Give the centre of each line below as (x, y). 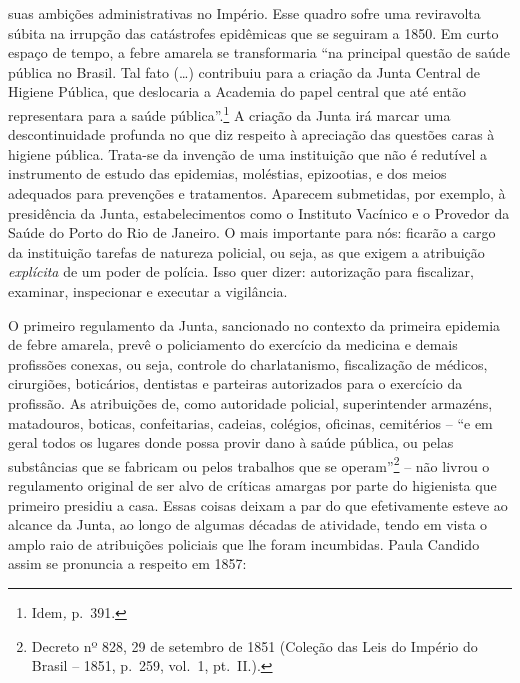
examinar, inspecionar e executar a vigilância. (148, 290)
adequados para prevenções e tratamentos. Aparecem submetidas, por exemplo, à (257, 193)
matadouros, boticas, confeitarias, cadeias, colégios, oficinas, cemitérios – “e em (250, 422)
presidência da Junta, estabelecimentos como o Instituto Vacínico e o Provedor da (259, 212)
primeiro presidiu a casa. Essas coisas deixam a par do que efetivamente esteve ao (258, 504)
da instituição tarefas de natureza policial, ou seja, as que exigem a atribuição (246, 251)
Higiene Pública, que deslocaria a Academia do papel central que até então (237, 91)
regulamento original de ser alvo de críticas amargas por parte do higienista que (252, 484)
